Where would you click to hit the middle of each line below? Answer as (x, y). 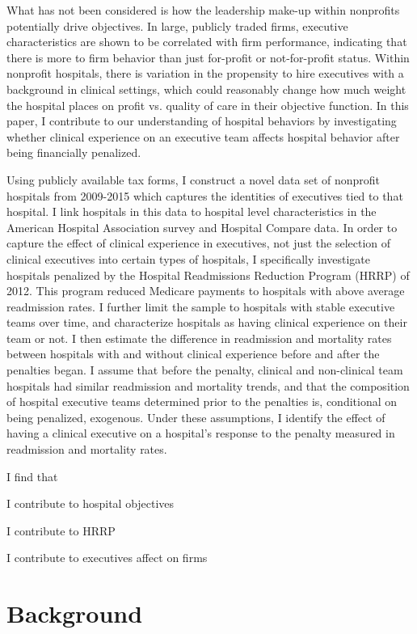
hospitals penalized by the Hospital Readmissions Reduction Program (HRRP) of (208, 275)
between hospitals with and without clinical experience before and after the (193, 354)
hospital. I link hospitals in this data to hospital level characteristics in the (192, 211)
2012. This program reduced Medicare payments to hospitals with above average (206, 291)
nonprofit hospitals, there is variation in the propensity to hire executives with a (205, 73)
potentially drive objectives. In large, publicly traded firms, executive (177, 25)
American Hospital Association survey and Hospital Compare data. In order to (202, 227)
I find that (32, 476)
